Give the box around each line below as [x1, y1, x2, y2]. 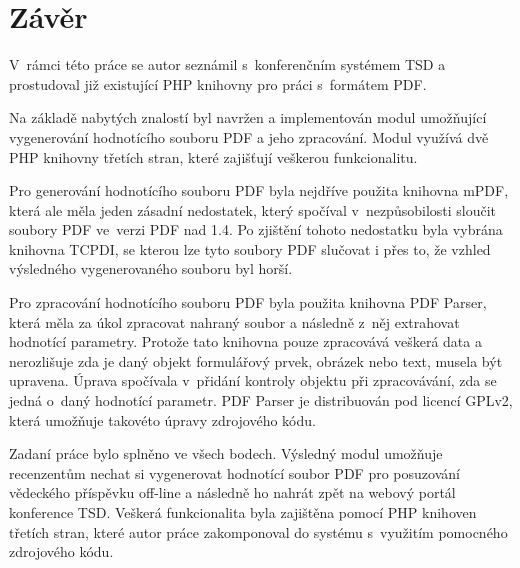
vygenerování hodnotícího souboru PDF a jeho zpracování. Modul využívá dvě [9, 126, 489, 147]
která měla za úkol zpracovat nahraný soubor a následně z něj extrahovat [9, 311, 460, 332]
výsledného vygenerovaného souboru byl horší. [9, 258, 293, 279]
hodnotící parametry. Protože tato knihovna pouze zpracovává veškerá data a [9, 331, 482, 352]
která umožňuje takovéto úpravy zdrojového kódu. [9, 409, 316, 430]
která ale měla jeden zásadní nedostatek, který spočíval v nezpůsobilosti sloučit [9, 199, 497, 220]
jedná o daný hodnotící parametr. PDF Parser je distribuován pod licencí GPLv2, [9, 390, 513, 411]
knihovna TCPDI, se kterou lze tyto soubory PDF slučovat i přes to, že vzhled [9, 238, 491, 259]
